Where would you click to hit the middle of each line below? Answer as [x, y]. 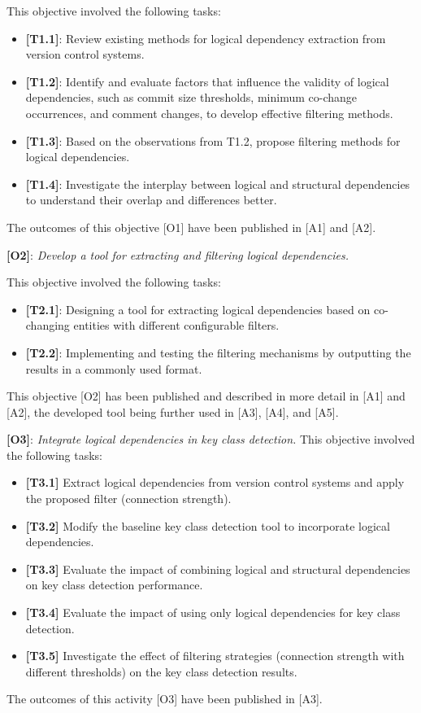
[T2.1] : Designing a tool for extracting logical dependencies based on [198, 309]
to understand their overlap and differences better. [151, 200]
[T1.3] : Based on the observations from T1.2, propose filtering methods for [213, 140]
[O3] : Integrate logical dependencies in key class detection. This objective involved [211, 439]
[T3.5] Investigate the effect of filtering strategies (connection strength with [215, 656]
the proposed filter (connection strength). [128, 499]
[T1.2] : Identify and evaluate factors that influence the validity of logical [207, 81]
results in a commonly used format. [114, 368]
